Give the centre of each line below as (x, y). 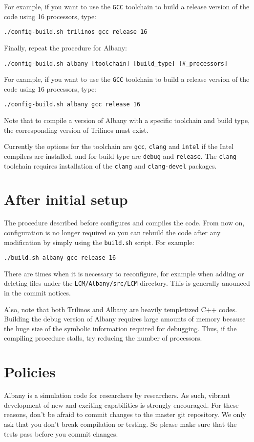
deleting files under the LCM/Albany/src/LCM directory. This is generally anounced (127, 283)
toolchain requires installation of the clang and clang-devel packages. (110, 165)
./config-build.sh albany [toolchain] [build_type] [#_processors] (116, 63)
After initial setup (66, 199)
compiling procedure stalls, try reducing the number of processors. (103, 338)
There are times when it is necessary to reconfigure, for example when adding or (124, 273)
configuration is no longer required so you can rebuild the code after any (112, 232)
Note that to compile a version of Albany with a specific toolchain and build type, (127, 120)
